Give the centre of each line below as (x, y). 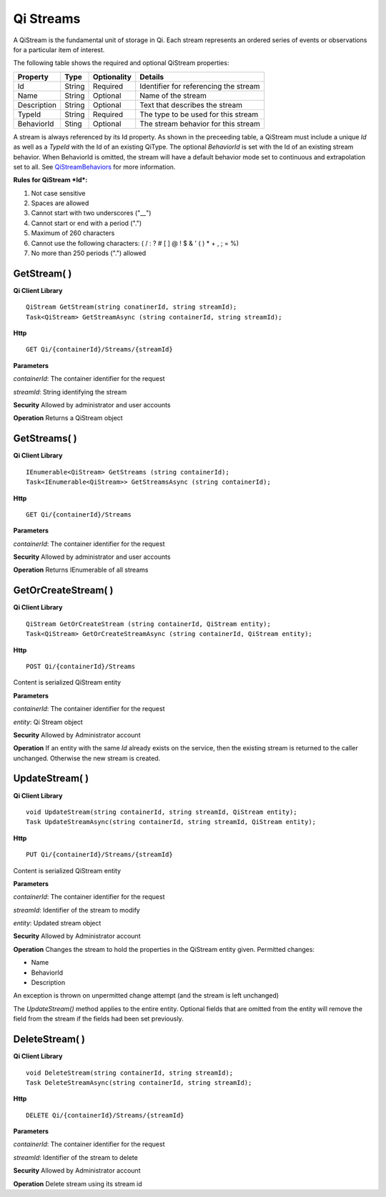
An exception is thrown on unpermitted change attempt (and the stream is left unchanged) (146, 995)
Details (152, 76)
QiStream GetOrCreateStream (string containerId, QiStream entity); (148, 624)
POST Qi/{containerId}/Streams (81, 666)
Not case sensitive (58, 193)
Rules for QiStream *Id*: (50, 180)
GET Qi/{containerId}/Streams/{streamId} (99, 349)
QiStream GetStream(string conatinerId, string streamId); (132, 307)
